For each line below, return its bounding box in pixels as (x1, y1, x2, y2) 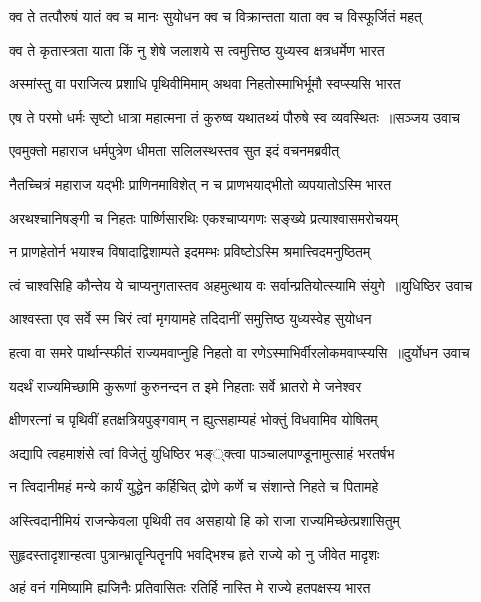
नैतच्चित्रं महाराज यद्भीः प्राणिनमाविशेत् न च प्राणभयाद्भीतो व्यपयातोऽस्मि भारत (9, 173, 392, 194)
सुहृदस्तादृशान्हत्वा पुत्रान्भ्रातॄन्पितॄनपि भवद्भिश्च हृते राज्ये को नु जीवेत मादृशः (9, 543, 380, 564)
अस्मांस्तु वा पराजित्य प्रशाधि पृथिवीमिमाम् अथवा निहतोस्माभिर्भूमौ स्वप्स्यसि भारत (9, 73, 401, 94)
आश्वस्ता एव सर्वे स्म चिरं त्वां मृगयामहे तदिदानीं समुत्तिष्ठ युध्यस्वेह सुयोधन (9, 308, 372, 329)
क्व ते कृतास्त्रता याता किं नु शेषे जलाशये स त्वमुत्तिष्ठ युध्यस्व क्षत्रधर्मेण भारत (9, 39, 385, 60)
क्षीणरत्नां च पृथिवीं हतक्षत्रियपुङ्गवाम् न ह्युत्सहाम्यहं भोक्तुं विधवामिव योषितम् (9, 409, 378, 430)
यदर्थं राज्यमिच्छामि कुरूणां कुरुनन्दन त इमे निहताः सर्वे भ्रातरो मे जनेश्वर (9, 375, 362, 396)
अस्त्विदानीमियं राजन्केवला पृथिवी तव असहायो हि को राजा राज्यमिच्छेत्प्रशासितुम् (9, 509, 400, 530)
